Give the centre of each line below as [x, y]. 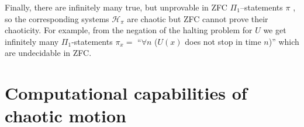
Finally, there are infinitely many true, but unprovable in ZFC [116, 7]
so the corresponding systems [57, 18]
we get [275, 30]
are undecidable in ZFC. [48, 53]
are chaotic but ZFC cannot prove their [198, 18]
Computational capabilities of [126, 93]
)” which [284, 41]
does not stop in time [223, 41]
